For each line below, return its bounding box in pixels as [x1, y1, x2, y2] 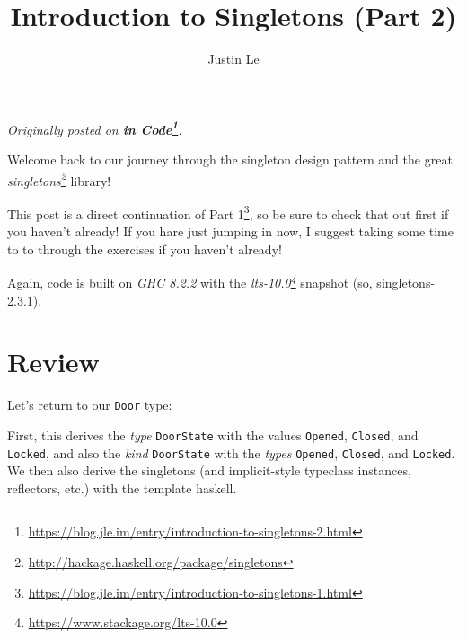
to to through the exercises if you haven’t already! [7, 239, 282, 258]
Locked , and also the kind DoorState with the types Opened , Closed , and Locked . [7, 443, 455, 462]
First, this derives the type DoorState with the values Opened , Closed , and [7, 425, 419, 444]
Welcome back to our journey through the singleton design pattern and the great [7, 149, 453, 168]
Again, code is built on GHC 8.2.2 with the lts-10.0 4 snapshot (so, [7, 270, 373, 291]
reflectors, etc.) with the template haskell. [7, 478, 237, 497]
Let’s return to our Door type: [7, 395, 172, 414]
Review [7, 343, 100, 380]
